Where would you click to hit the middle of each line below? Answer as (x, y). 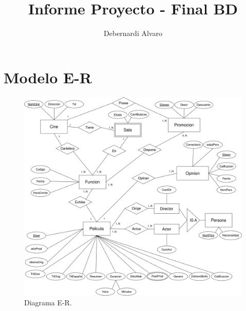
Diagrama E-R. (48, 303)
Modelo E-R (48, 77)
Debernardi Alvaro (133, 33)
